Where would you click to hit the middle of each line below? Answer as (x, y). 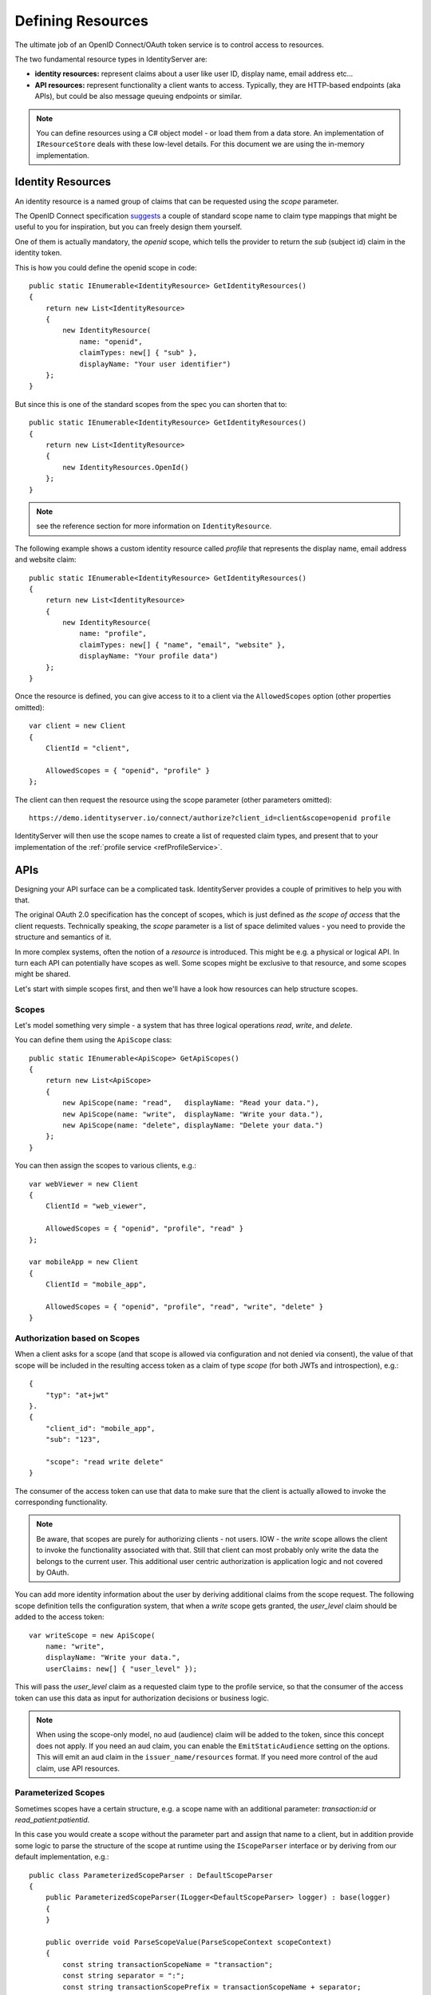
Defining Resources (82, 21)
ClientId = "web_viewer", (96, 1206)
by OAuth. (53, 1573)
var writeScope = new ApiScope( (92, 1635)
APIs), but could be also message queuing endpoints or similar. (138, 97)
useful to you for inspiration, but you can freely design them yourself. (129, 227)
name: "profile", (113, 634)
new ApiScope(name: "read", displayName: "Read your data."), (191, 1103)
